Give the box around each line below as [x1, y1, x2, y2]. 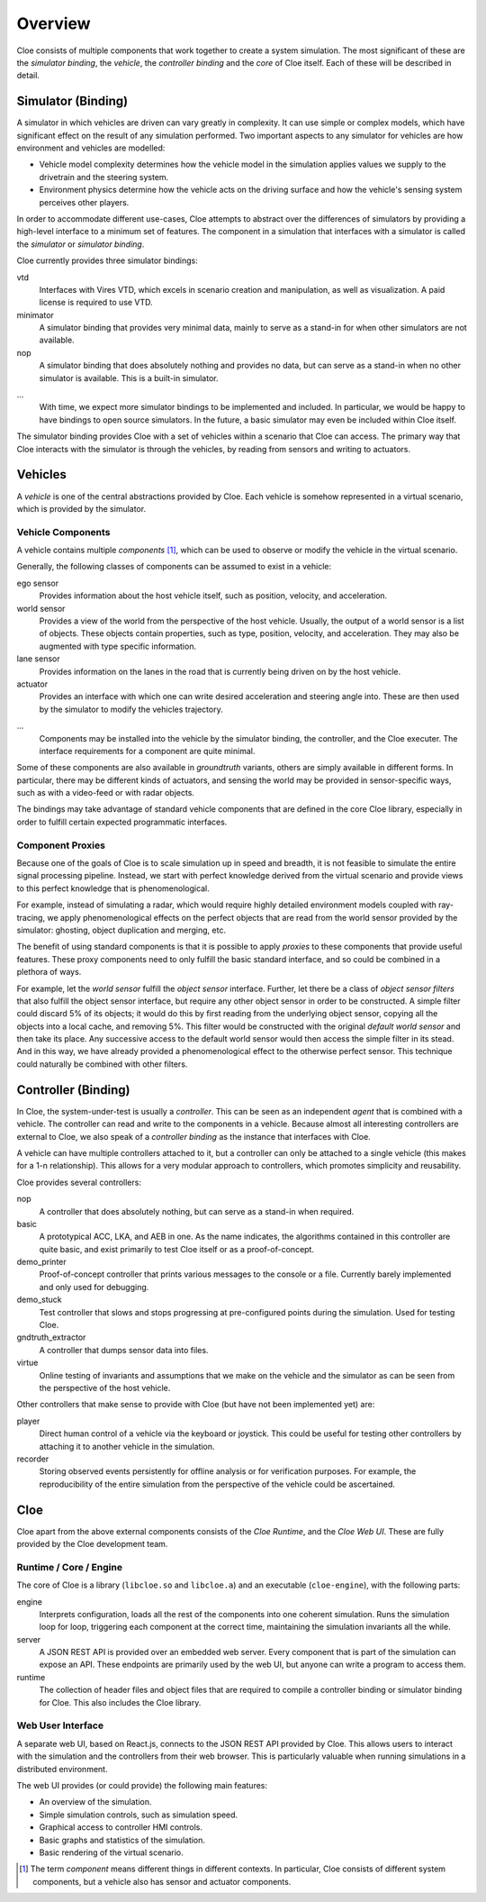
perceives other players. [39, 196, 130, 207]
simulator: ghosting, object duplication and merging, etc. [16, 924, 227, 935]
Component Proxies [16, 839, 105, 851]
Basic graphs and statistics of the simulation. [39, 1834, 206, 1845]
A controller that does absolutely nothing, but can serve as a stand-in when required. [39, 1206, 355, 1216]
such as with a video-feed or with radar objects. [16, 787, 195, 798]
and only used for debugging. [39, 1281, 149, 1292]
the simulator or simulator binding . [16, 239, 145, 250]
